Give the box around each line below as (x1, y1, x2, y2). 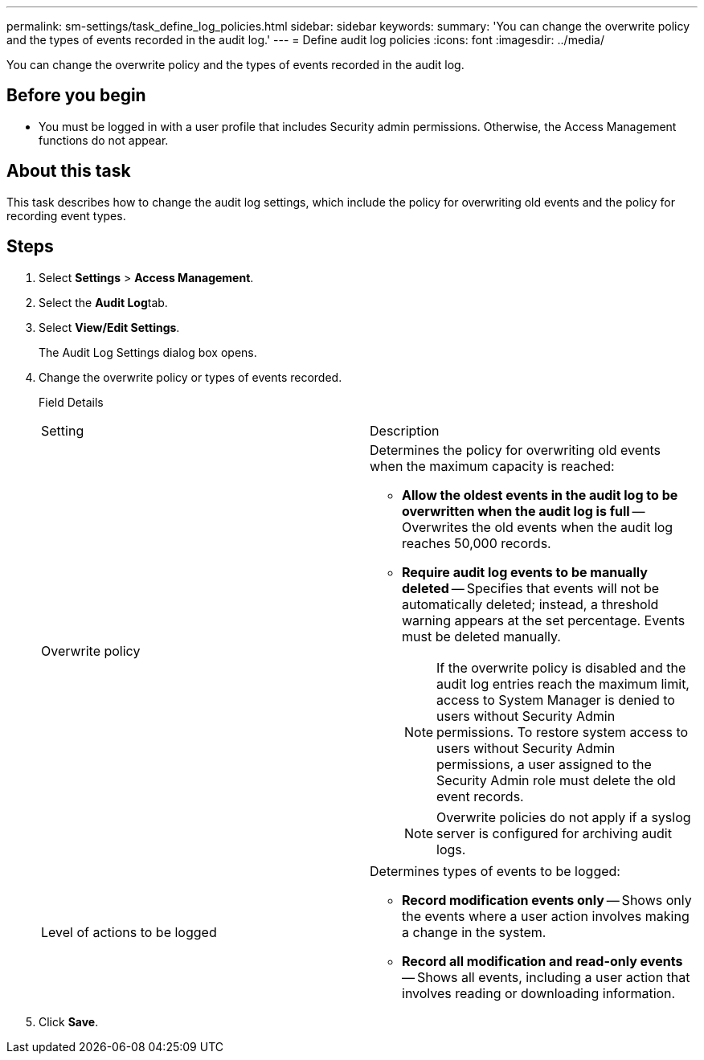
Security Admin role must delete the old (436, 771, 676, 788)
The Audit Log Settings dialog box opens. (39, 345, 257, 359)
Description (370, 422, 440, 439)
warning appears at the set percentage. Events (402, 612, 686, 628)
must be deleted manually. (402, 628, 561, 645)
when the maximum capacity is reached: (370, 457, 615, 474)
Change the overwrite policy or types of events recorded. (39, 370, 342, 384)
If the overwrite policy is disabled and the (436, 659, 686, 676)
